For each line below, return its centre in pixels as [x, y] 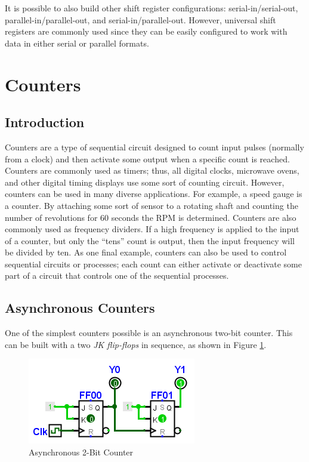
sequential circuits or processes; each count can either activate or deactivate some [153, 264]
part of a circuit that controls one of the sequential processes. [117, 275]
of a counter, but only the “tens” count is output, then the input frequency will [150, 240]
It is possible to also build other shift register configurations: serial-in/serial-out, [152, 8]
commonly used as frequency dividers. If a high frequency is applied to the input [152, 229]
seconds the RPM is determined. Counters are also [204, 217]
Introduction [45, 122]
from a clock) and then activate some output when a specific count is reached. [147, 158]
